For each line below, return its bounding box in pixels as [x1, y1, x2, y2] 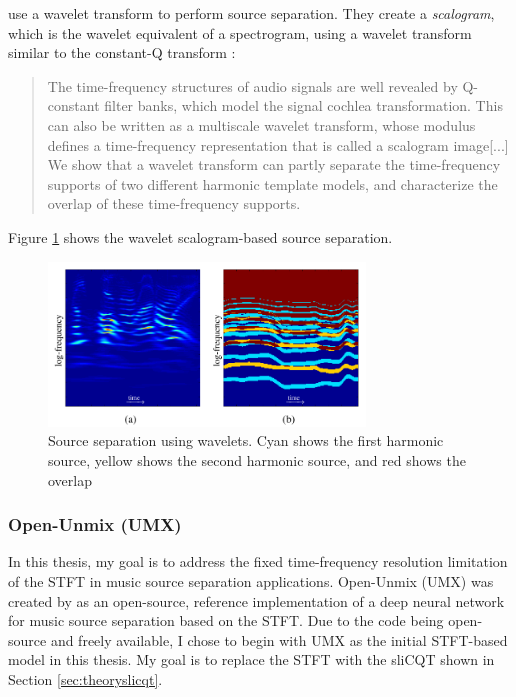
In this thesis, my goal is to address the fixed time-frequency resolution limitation [8, 551, 508, 572]
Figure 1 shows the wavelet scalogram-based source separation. [8, 226, 393, 247]
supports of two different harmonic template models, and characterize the [47, 173, 498, 194]
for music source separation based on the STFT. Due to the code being [8, 610, 444, 631]
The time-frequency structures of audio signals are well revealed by [47, 75, 458, 96]
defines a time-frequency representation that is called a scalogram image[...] [47, 134, 509, 155]
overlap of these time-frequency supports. [47, 193, 301, 214]
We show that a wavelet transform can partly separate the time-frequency [47, 154, 501, 175]
